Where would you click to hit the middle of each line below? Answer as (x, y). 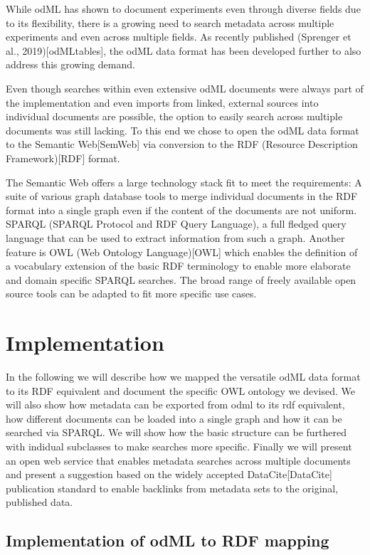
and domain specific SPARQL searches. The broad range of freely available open (181, 279)
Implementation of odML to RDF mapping (168, 540)
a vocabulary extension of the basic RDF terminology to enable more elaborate (178, 266)
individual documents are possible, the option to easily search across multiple (174, 116)
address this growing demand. (70, 64)
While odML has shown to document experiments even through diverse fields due (183, 9)
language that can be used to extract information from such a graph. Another (175, 237)
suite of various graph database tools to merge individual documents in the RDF (182, 196)
